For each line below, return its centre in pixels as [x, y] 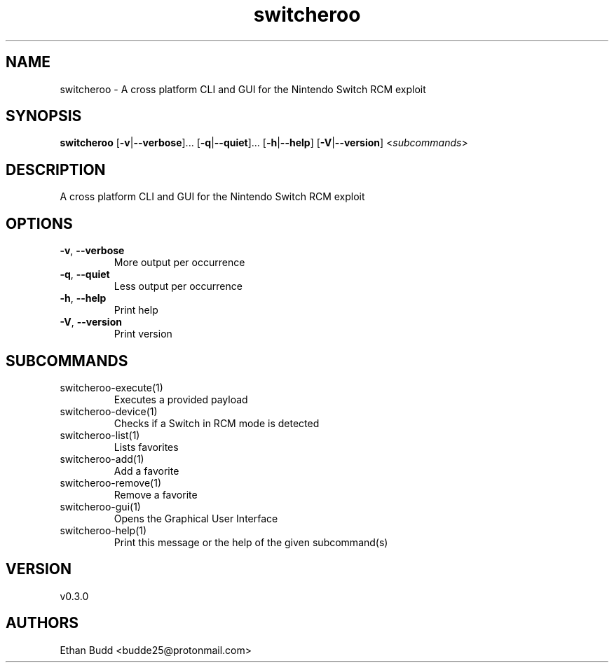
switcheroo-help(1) [103, 530]
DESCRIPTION [56, 169]
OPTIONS [39, 223]
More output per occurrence [179, 263]
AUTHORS [42, 623]
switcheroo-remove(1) [111, 482]
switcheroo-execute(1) [111, 387]
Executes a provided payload [181, 399]
